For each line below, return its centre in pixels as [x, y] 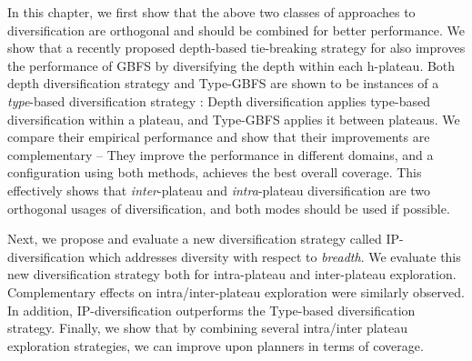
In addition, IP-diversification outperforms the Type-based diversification [211, 310]
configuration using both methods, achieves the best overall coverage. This [215, 172]
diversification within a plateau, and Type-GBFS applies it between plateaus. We [234, 119]
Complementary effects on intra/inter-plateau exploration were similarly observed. [236, 291]
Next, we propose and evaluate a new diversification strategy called [195, 239]
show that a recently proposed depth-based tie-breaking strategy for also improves [236, 48]
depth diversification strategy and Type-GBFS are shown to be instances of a [223, 83]
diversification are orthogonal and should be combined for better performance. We [236, 30]
